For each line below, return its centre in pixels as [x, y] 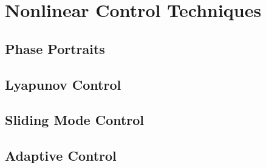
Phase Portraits [55, 48]
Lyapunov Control [63, 84]
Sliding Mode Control [75, 120]
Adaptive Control [61, 156]
